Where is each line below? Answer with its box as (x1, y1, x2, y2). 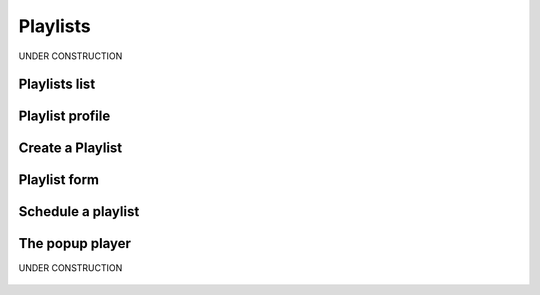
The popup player (18, 235, 132, 252)
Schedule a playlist (18, 203, 140, 220)
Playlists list (18, 76, 96, 93)
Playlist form (18, 171, 100, 189)
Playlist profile (18, 108, 111, 125)
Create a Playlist (18, 140, 123, 157)
